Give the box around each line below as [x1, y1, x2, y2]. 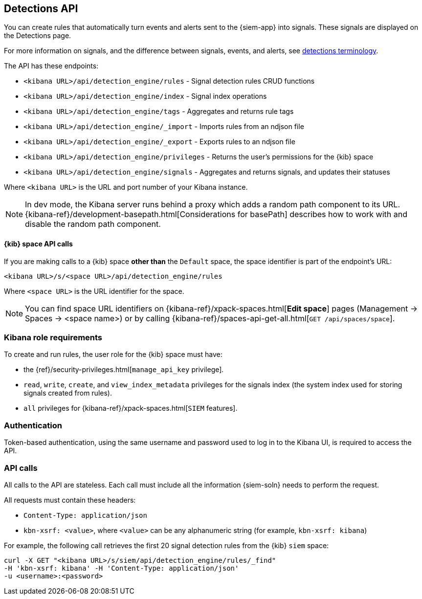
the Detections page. [4, 31, 71, 40]
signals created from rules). [23, 389, 112, 398]
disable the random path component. [25, 219, 161, 229]
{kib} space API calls [4, 240, 73, 248]
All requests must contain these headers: [4, 495, 136, 504]
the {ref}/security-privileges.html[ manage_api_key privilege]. [23, 365, 224, 374]
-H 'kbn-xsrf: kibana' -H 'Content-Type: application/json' [4, 564, 239, 572]
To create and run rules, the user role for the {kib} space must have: [4, 350, 222, 359]
